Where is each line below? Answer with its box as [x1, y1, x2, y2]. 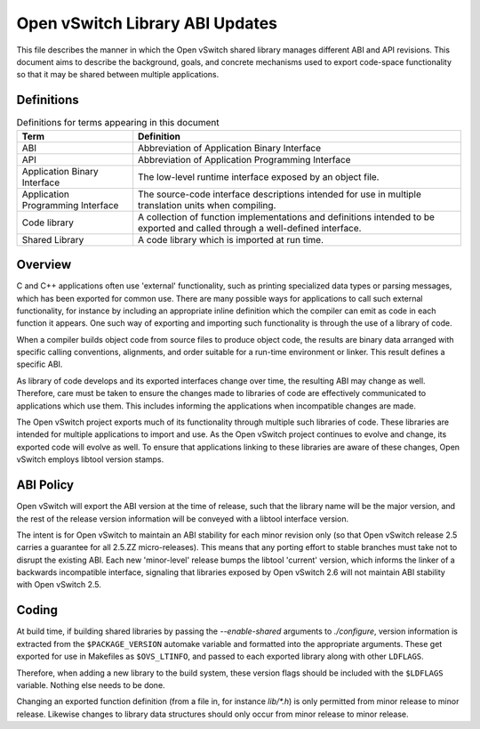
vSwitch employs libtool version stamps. [16, 454, 164, 465]
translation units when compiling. [138, 198, 276, 211]
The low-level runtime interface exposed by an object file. [138, 170, 380, 182]
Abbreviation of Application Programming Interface [138, 153, 351, 166]
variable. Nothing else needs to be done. [16, 679, 165, 690]
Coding [16, 603, 58, 618]
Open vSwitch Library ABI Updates [16, 13, 277, 33]
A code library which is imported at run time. [138, 233, 324, 246]
